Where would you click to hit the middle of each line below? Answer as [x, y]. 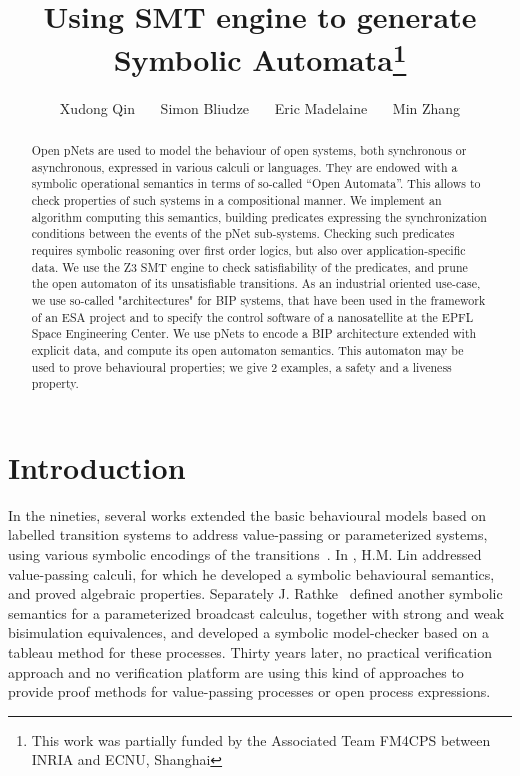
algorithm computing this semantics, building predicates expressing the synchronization [259, 216]
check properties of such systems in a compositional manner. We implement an [236, 200]
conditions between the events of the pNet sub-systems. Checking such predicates [243, 233]
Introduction [97, 466]
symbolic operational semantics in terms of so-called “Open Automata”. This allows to [256, 183]
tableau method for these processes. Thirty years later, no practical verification [250, 651]
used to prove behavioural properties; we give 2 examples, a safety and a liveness [241, 366]
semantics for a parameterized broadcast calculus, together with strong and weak [256, 612]
